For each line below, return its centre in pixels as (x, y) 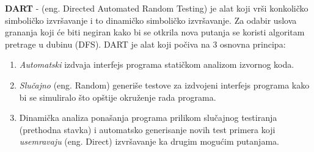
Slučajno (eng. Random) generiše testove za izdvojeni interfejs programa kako (164, 85)
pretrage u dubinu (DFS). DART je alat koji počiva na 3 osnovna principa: (145, 44)
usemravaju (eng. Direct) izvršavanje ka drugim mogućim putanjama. (149, 141)
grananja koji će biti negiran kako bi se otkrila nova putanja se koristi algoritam (155, 32)
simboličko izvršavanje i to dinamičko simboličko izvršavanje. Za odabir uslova (151, 20)
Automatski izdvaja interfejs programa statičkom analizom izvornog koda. (157, 64)
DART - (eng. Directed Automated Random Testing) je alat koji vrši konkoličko (157, 8)
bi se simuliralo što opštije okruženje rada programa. (118, 97)
